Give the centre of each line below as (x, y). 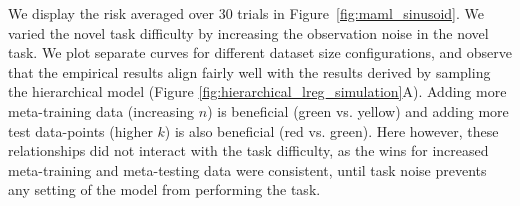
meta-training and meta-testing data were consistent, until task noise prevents (247, 169)
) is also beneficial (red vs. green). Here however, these (331, 130)
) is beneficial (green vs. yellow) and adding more (358, 110)
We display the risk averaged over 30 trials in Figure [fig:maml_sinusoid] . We (246, 13)
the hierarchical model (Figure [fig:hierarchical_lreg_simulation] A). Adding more (257, 91)
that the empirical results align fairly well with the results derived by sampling (249, 71)
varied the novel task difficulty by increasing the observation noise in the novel (248, 32)
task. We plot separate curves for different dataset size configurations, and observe (260, 52)
